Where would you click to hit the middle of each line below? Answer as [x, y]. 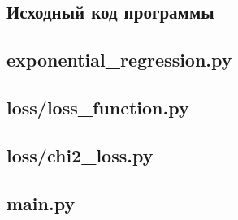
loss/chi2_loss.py [80, 155]
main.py [41, 203]
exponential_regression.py [119, 60]
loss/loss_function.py [98, 107]
